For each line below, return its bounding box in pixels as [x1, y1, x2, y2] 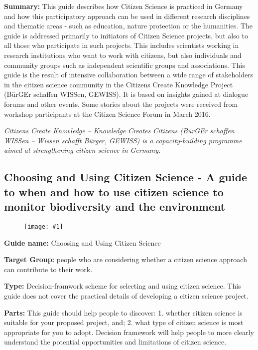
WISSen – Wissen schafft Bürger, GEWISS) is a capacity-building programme [4, 135, 242, 145]
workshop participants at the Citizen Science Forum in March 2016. [4, 108, 211, 119]
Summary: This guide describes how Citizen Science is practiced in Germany [4, 1, 243, 11]
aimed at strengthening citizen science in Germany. [4, 145, 161, 155]
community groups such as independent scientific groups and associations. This [4, 59, 245, 70]
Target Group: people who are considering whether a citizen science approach [4, 254, 247, 265]
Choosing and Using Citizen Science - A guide [4, 169, 248, 185]
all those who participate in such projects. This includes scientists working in [4, 40, 239, 50]
